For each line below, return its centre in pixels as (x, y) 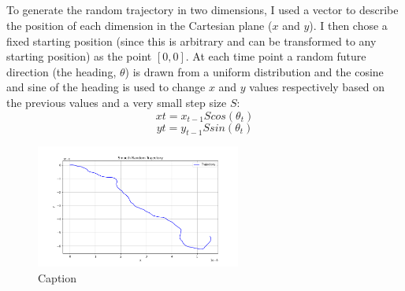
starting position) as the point (79, 56)
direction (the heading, (61, 71)
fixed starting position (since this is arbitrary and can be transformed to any (191, 41)
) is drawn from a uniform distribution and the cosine (254, 71)
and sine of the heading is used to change (106, 87)
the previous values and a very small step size (117, 102)
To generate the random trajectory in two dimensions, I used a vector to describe (202, 10)
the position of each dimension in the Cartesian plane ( (139, 25)
